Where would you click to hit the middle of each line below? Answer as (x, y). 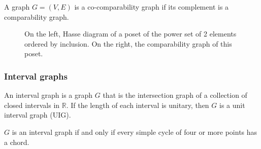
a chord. (17, 142)
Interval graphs (36, 76)
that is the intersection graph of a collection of (175, 95)
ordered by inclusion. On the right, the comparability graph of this (128, 43)
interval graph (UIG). (38, 115)
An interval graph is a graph (48, 95)
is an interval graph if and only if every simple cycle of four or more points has (135, 132)
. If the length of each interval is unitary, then (138, 105)
